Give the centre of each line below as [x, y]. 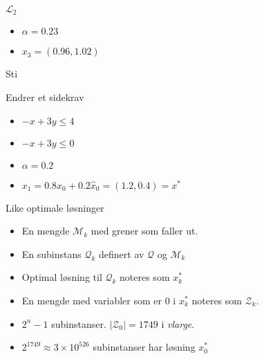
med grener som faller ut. [144, 231]
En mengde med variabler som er [92, 301]
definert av [122, 254]
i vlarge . [178, 323]
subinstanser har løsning [144, 347]
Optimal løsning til [62, 277]
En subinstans [51, 254]
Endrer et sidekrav [45, 97]
